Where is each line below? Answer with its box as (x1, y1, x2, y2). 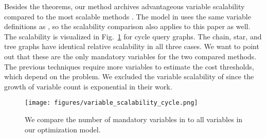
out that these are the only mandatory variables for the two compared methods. (4, 51, 257, 61)
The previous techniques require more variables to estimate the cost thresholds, (4, 61, 254, 72)
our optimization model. (25, 124, 101, 134)
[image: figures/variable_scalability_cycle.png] (25, 99, 198, 107)
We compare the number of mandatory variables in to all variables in (25, 114, 243, 124)
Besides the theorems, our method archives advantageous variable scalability (4, 1, 245, 11)
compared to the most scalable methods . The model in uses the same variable (4, 11, 251, 21)
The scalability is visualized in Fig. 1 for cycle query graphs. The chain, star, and (4, 31, 262, 41)
